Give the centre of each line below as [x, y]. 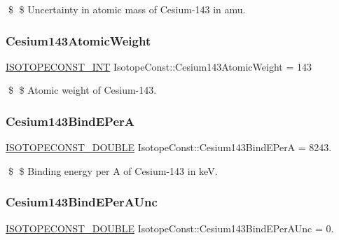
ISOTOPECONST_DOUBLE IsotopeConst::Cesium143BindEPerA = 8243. [169, 147]
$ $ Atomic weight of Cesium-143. [82, 90]
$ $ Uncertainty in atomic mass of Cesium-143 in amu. [127, 9]
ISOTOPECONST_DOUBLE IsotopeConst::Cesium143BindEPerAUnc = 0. [170, 228]
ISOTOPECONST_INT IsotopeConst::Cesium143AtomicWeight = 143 [159, 66]
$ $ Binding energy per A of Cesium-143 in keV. [113, 170]
